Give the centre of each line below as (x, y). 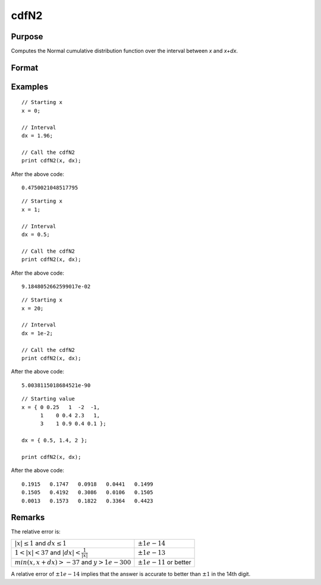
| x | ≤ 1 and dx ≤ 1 (40, 543)
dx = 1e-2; (37, 333)
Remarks (28, 518)
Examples (30, 87)
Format (25, 67)
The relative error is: (36, 531)
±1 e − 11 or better (164, 562)
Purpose (27, 37)
